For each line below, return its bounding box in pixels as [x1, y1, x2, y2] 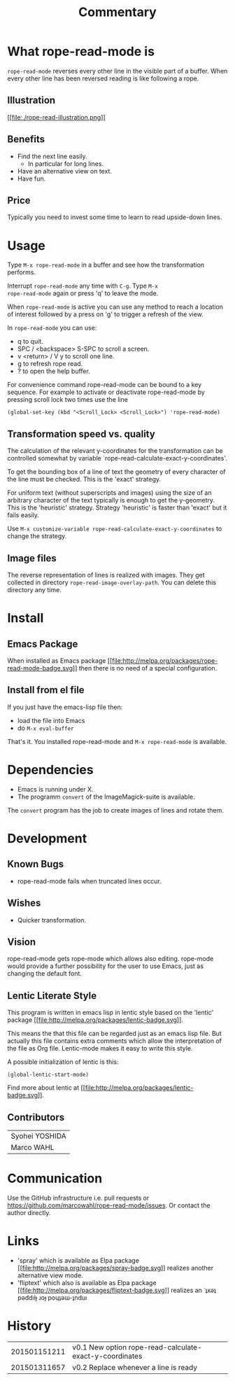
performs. [7, 268, 36, 276]
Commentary [78, 4, 157, 20]
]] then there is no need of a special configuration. [72, 664, 218, 672]
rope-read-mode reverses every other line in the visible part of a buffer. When [7, 66, 228, 75]
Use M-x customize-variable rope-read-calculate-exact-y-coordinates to [7, 524, 222, 533]
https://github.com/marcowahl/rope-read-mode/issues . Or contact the [7, 1201, 211, 1210]
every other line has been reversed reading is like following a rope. [7, 74, 199, 83]
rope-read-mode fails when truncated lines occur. [17, 876, 162, 885]
